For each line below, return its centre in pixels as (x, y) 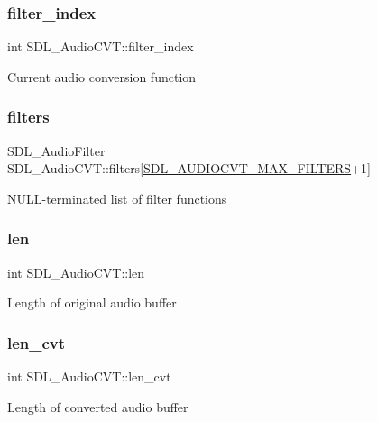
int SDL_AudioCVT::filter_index (101, 46)
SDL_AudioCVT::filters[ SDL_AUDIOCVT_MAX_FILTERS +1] (189, 168)
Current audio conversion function (102, 76)
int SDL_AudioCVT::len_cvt (89, 376)
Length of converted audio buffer (98, 406)
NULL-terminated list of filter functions (117, 198)
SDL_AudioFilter (56, 150)
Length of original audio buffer (92, 303)
